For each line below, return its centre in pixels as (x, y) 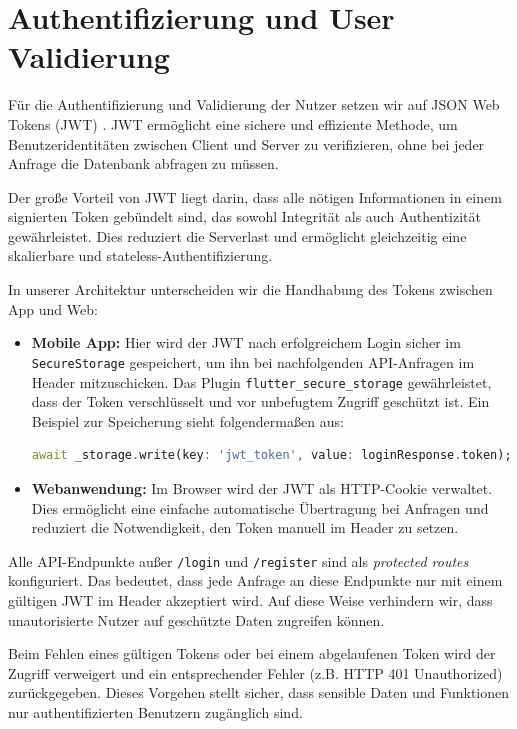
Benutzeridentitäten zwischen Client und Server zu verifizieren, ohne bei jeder (246, 143)
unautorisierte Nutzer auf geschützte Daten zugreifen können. (196, 619)
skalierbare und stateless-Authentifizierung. (140, 255)
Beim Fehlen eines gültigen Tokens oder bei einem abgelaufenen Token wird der (252, 653)
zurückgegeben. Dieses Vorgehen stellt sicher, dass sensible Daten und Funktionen (259, 692)
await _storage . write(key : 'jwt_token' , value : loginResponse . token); (271, 455)
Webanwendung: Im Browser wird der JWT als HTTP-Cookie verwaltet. (262, 487)
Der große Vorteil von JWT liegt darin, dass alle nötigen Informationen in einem (255, 196)
